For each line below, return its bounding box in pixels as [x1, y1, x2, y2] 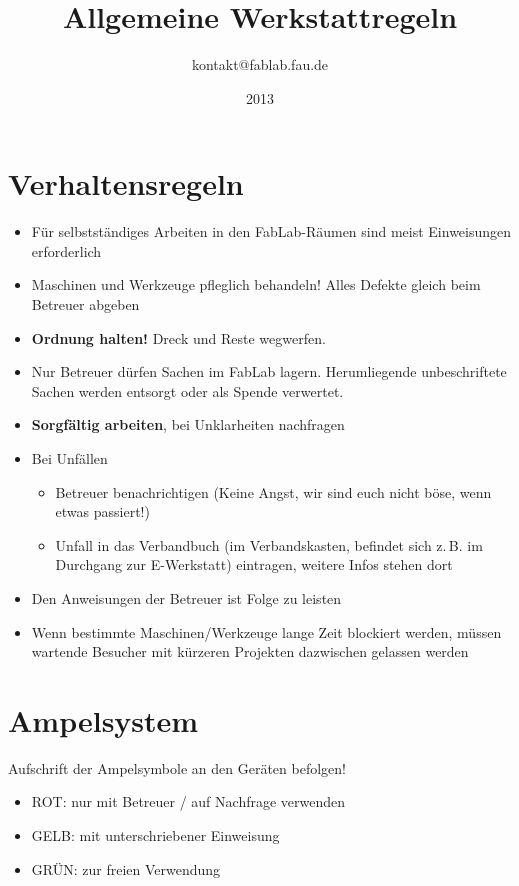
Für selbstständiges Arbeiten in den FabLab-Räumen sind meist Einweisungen [31, 221, 512, 242]
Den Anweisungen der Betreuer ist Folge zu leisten [31, 587, 342, 608]
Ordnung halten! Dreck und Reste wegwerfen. [31, 327, 326, 348]
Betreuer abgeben [31, 294, 140, 315]
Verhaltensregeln [8, 163, 244, 204]
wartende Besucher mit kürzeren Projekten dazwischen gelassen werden [31, 641, 469, 662]
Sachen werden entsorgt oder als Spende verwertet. [31, 380, 344, 401]
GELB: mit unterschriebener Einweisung [31, 825, 280, 846]
